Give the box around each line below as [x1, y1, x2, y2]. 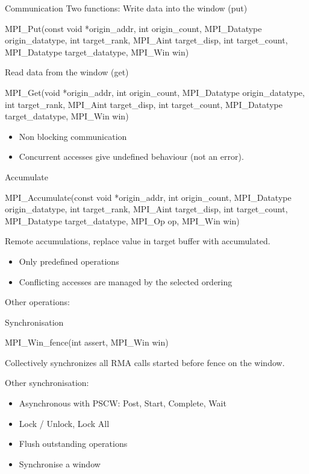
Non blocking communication [19, 130, 127, 142]
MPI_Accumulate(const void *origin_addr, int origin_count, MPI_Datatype [5, 191, 292, 203]
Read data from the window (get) [5, 66, 129, 78]
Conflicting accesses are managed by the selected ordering [19, 275, 233, 288]
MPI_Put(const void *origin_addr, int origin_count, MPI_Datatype [5, 22, 262, 34]
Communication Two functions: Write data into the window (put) [5, 2, 248, 14]
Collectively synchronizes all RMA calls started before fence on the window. [5, 356, 285, 368]
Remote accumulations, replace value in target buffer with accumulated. [5, 235, 270, 247]
